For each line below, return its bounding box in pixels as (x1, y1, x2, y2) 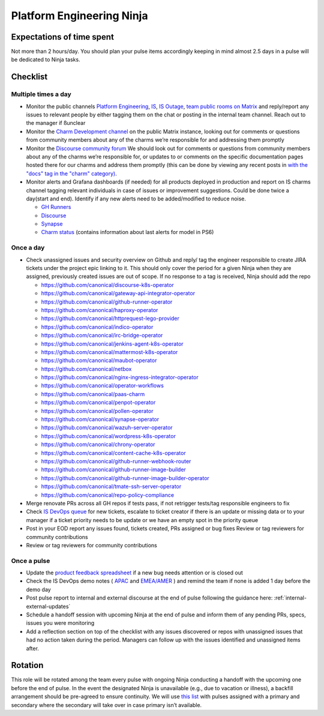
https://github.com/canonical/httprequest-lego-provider (41, 315, 180, 322)
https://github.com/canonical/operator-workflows (41, 382, 164, 390)
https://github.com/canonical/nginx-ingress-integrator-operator (41, 374, 199, 381)
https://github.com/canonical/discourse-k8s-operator (41, 281, 174, 288)
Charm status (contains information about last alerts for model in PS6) (41, 229, 214, 236)
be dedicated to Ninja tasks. (11, 56, 80, 63)
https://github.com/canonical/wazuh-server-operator (41, 424, 173, 432)
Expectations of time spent (11, 32, 114, 42)
